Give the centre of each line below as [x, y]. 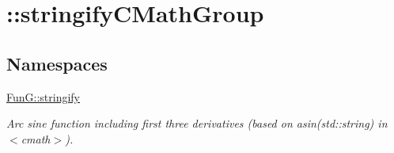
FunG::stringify [44, 96]
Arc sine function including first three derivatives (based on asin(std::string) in [197, 123]
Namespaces [57, 63]
